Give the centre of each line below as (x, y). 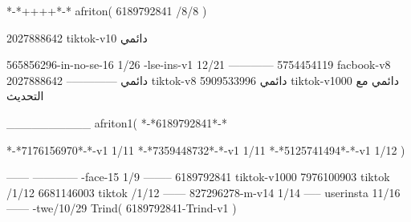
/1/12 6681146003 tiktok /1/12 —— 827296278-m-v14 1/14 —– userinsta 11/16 (203, 192)
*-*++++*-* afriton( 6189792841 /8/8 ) (107, 10)
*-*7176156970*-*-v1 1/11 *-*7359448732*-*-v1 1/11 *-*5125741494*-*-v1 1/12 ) (206, 149)
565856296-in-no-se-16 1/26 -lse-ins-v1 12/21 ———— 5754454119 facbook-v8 (199, 65)
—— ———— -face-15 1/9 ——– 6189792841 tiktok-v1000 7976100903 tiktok (198, 177)
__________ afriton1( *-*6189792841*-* (117, 122)
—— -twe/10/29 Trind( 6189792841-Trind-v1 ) (122, 208)
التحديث (25, 96)
